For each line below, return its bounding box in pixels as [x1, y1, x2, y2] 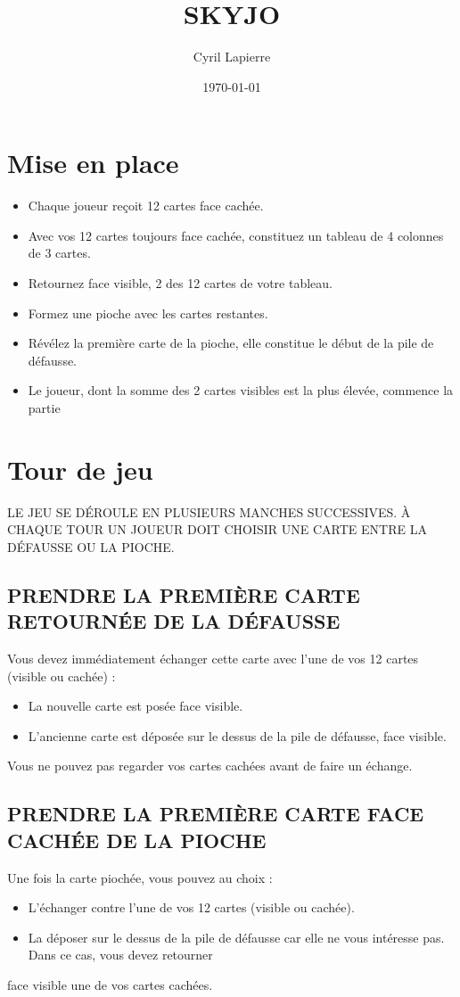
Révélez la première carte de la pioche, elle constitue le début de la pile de [28, 334, 434, 352]
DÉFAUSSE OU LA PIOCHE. [7, 537, 175, 556]
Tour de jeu [7, 450, 153, 487]
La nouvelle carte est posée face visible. [28, 696, 243, 715]
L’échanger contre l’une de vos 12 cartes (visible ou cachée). [28, 898, 355, 917]
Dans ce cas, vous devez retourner [28, 945, 213, 964]
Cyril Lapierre [193, 47, 271, 66]
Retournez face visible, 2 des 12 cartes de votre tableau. [28, 274, 333, 293]
